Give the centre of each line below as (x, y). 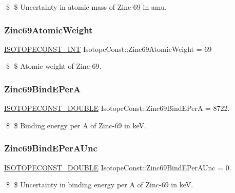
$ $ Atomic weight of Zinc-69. (54, 66)
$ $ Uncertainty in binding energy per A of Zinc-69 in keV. (100, 185)
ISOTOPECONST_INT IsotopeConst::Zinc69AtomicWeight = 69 (108, 49)
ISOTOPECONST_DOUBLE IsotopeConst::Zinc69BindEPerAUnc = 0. (118, 167)
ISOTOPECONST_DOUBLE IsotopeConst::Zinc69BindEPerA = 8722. (117, 108)
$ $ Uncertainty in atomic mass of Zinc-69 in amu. (86, 7)
